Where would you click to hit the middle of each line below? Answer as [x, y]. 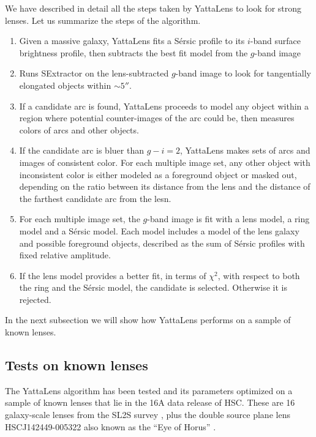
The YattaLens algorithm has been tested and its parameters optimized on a [149, 390]
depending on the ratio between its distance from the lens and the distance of [165, 186]
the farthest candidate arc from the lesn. [95, 198]
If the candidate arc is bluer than [81, 150]
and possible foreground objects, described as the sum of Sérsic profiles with [162, 243]
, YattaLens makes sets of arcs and [245, 150]
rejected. [35, 299]
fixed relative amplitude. [65, 255]
